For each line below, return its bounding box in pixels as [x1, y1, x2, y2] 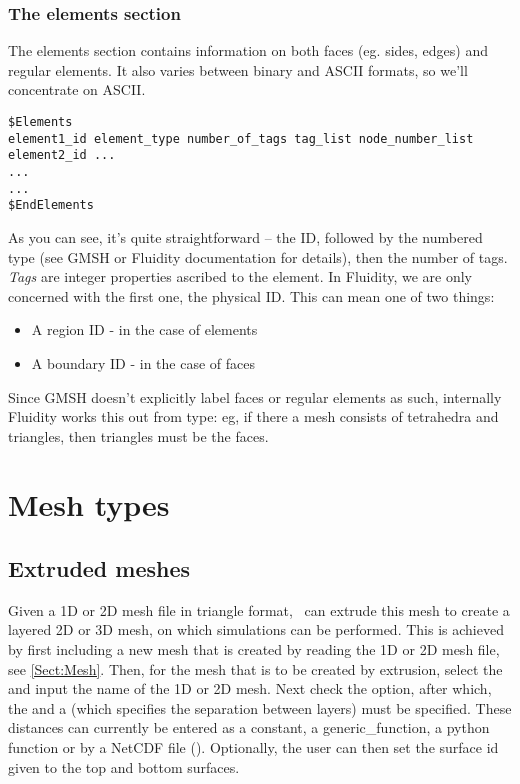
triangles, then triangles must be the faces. [8, 425, 269, 446]
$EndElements [8, 198, 94, 213]
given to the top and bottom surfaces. [8, 756, 240, 777]
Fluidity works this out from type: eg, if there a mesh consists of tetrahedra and [8, 406, 499, 427]
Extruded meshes [8, 553, 191, 584]
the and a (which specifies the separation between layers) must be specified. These [8, 697, 512, 718]
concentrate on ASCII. [8, 79, 146, 100]
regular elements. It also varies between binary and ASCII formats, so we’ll [8, 59, 468, 80]
